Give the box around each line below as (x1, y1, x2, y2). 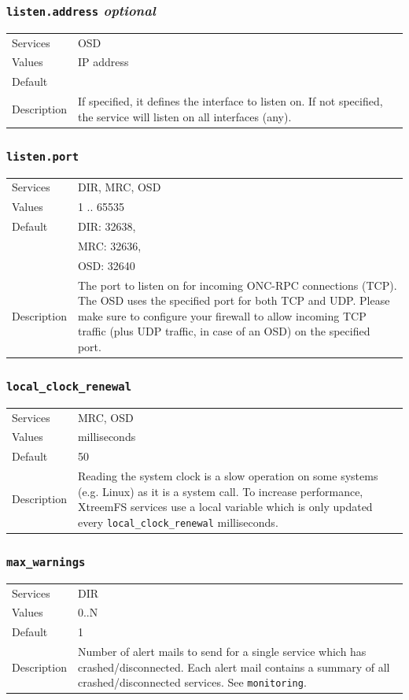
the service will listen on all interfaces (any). (77, 108, 292, 124)
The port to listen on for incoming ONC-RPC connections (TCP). (77, 276, 397, 293)
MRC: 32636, (77, 237, 142, 254)
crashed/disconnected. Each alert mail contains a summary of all (77, 658, 390, 675)
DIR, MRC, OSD (77, 179, 161, 195)
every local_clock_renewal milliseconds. (77, 513, 278, 530)
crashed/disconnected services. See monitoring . (77, 674, 307, 691)
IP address (77, 54, 129, 70)
